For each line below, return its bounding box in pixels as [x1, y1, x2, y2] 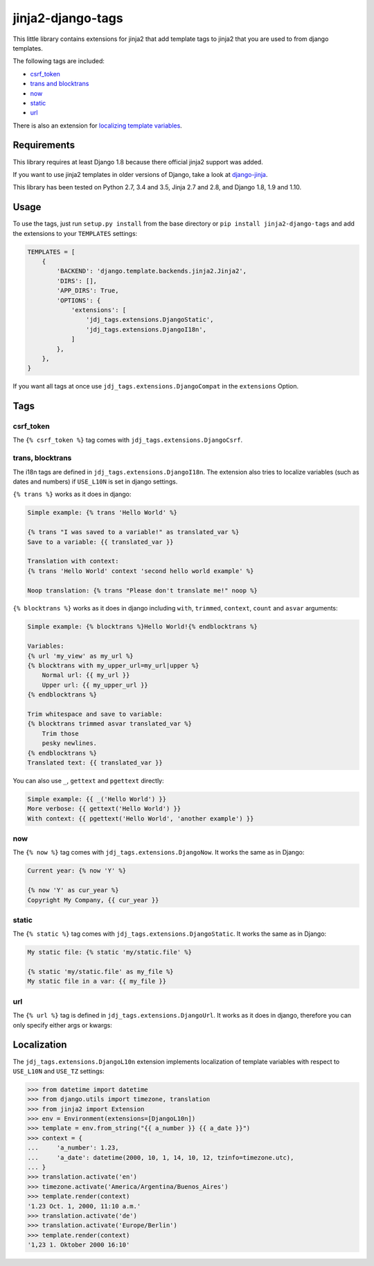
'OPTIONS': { [56, 296, 101, 305]
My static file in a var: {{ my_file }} [27, 977, 166, 985]
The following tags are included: [12, 57, 105, 65]
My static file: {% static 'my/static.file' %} [27, 948, 192, 957]
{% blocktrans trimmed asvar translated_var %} [27, 720, 192, 728]
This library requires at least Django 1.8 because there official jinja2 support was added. [12, 157, 263, 166]
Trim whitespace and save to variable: [27, 710, 163, 718]
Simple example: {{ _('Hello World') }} [27, 795, 166, 803]
